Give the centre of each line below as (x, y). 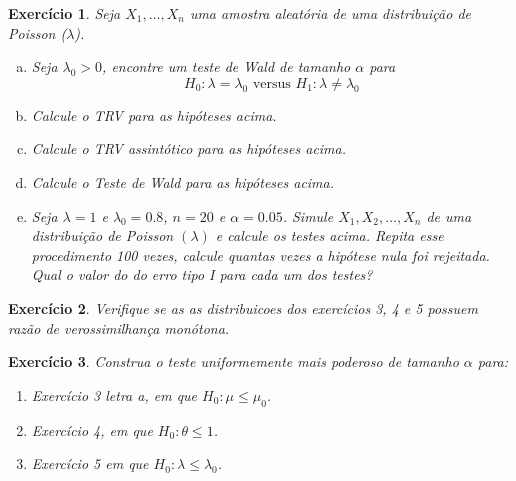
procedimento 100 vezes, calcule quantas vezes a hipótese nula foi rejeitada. (260, 254)
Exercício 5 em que (90, 463)
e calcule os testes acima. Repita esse (329, 235)
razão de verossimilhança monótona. (119, 327)
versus (271, 83)
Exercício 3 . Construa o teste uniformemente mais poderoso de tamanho (233, 361)
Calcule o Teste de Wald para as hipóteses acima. (183, 181)
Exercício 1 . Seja (64, 13)
